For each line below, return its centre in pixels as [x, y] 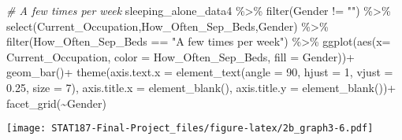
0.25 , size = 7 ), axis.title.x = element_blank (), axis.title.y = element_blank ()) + [201, 87]
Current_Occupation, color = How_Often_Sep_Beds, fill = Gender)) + [181, 56]
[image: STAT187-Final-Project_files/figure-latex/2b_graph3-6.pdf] [190, 129]
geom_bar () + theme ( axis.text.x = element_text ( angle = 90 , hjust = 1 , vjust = [200, 72]
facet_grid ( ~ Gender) [57, 103]
